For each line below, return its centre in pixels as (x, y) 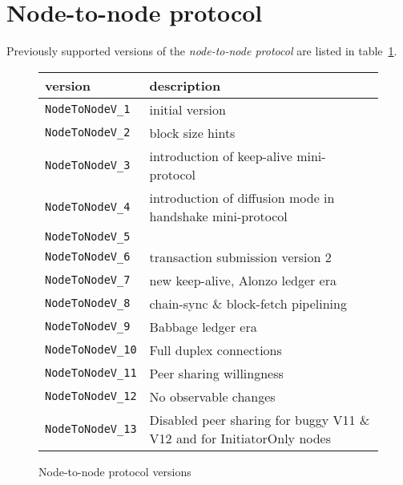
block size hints (192, 132)
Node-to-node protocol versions (115, 471)
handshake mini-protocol (218, 216)
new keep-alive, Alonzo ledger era (243, 280)
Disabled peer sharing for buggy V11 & (260, 419)
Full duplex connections (216, 350)
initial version (187, 109)
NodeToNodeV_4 (88, 206)
